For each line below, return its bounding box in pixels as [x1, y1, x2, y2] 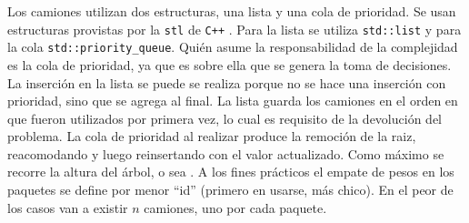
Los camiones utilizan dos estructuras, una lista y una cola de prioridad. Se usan [7, 2, 456, 20]
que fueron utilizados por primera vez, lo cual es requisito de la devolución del [7, 108, 442, 127]
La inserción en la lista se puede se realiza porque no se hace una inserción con [7, 73, 446, 92]
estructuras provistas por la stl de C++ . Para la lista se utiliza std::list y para [7, 19, 462, 38]
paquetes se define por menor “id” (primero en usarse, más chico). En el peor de [7, 180, 454, 199]
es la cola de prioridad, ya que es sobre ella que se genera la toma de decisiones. [7, 55, 452, 74]
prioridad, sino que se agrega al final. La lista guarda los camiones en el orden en [7, 91, 458, 110]
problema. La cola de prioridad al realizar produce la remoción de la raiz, [7, 127, 416, 146]
